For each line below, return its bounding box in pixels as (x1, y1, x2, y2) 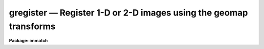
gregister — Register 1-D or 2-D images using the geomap (9, 7, 248, 18)
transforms (9, 21, 56, 32)
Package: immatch (9, 38, 48, 44)
